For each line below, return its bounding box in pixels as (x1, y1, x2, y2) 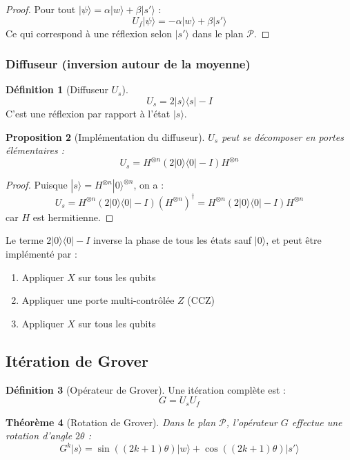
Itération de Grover (6, 349, 148, 371)
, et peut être (266, 233, 322, 247)
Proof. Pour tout (6, 2, 76, 16)
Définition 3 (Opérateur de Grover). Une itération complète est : (6, 382, 286, 396)
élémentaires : (6, 143, 64, 157)
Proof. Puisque (6, 178, 68, 192)
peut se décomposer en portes (222, 129, 344, 144)
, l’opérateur (226, 414, 278, 429)
